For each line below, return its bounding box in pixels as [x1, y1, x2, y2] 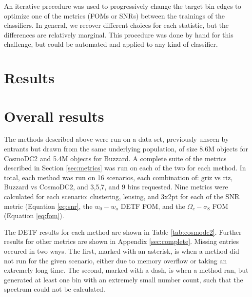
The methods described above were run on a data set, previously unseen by [4, 134, 229, 144]
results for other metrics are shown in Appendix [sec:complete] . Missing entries [4, 236, 239, 246]
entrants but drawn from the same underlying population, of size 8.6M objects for [4, 144, 249, 154]
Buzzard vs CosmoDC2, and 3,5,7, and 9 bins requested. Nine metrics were [4, 182, 228, 192]
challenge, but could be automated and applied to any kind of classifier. [4, 39, 218, 49]
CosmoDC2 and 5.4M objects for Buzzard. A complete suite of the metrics [4, 153, 227, 163]
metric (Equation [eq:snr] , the [4, 201, 93, 211]
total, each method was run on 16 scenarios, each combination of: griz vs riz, [4, 172, 233, 182]
